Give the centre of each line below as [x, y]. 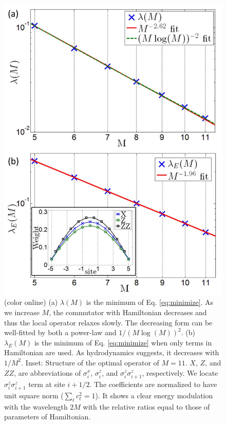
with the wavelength [36, 406]
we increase [22, 312]
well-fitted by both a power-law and [60, 332]
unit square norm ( [34, 395]
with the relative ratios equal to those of [146, 406]
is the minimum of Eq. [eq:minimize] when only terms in [123, 342]
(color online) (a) [31, 302]
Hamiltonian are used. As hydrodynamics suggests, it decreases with [112, 352]
